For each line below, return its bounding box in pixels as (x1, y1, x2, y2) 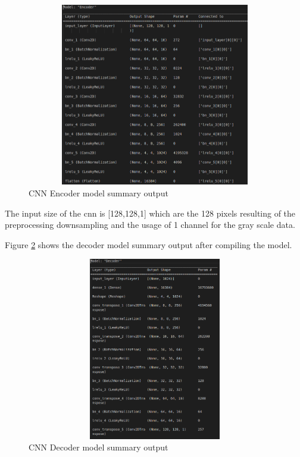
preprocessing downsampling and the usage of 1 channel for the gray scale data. (5, 218, 295, 231)
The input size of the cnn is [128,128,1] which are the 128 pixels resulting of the (5, 206, 296, 219)
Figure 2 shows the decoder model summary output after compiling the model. (5, 238, 292, 251)
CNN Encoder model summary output (29, 186, 168, 199)
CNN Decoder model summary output (29, 441, 168, 453)
